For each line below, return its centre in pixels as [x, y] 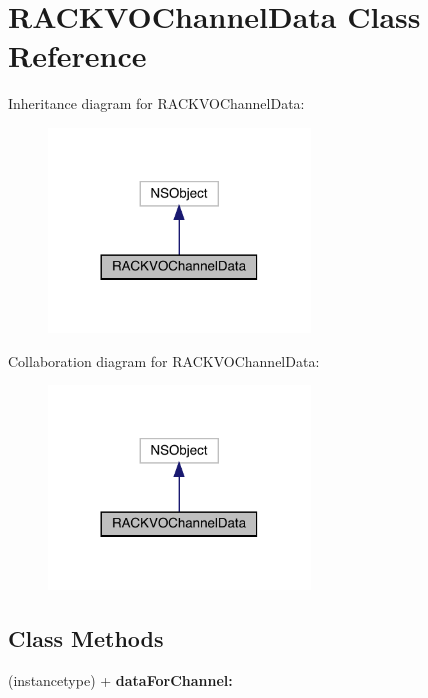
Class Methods [86, 638]
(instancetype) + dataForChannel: [120, 680]
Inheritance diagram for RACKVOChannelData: [156, 103]
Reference [77, 55]
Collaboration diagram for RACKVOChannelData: [164, 360]
